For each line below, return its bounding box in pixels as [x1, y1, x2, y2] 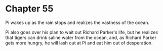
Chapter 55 [5, 3, 54, 14]
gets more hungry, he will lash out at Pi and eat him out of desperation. [5, 39, 153, 45]
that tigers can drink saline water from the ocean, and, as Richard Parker [5, 34, 157, 40]
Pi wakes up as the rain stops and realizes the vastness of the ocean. [5, 19, 149, 25]
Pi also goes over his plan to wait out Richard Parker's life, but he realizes [5, 29, 158, 35]
